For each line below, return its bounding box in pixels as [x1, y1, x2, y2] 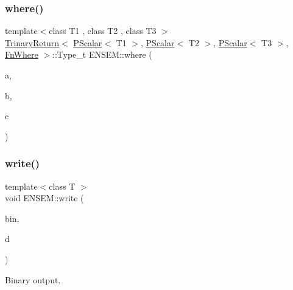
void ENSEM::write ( [5, 192, 84, 204]
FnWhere [5, 48, 38, 61]
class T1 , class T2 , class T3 [49, 24, 157, 37]
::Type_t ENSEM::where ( [52, 48, 152, 61]
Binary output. [5, 273, 61, 286]
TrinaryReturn [5, 36, 60, 49]
